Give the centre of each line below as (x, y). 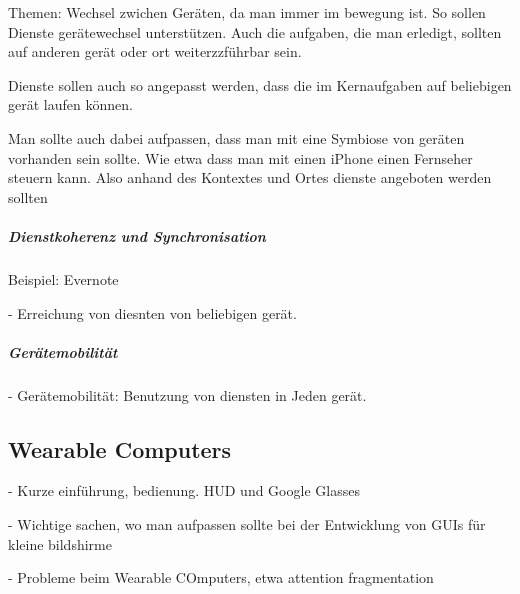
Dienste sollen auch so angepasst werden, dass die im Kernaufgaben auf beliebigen (260, 84)
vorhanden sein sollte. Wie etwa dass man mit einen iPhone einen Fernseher (240, 157)
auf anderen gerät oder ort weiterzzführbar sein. (155, 51)
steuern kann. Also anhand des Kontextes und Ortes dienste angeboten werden (250, 177)
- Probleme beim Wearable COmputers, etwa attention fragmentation (221, 577)
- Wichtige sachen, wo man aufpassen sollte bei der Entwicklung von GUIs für (247, 524)
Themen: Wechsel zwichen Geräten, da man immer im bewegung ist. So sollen (247, 12)
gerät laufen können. (70, 104)
